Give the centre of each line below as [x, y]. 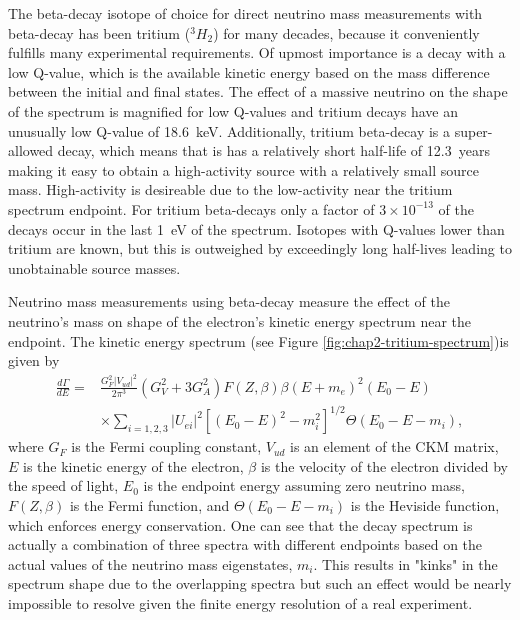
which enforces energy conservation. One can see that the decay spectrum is [240, 524]
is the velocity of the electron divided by [384, 465]
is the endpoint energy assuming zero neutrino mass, [304, 485]
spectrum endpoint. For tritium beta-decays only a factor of [191, 208]
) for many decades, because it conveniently [346, 32]
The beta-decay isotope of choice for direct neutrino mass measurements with [245, 13]
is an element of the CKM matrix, [394, 446]
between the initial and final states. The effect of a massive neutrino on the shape [258, 91]
